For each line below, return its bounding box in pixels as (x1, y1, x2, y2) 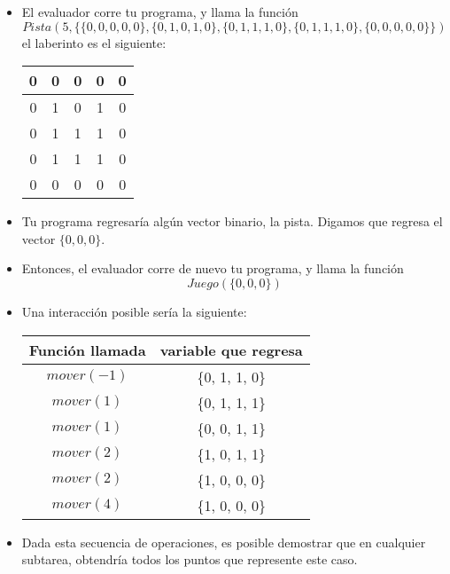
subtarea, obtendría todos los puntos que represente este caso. (21, 550, 358, 569)
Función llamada (28, 339, 146, 360)
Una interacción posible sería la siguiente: (21, 302, 247, 320)
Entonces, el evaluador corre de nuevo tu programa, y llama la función (21, 259, 404, 278)
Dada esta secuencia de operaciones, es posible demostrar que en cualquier (21, 532, 426, 551)
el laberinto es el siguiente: (21, 33, 167, 51)
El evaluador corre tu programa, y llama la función (21, 3, 299, 20)
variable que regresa (159, 339, 303, 360)
